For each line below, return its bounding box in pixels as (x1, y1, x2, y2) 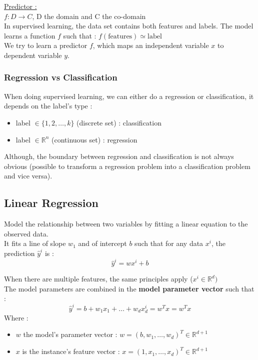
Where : (4, 312, 28, 322)
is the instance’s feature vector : (22, 346, 120, 356)
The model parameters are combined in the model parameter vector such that (4, 283, 254, 293)
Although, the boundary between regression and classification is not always (4, 151, 234, 161)
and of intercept (78, 238, 127, 248)
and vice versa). (4, 170, 52, 181)
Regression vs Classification (4, 71, 117, 83)
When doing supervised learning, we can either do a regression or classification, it (4, 90, 254, 101)
